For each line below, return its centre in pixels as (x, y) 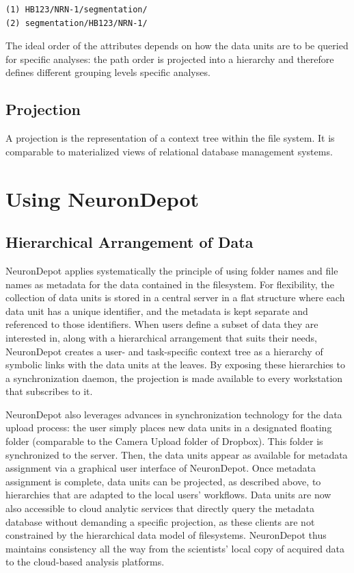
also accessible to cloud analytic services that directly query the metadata (160, 508)
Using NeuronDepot (103, 198)
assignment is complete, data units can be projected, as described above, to (163, 481)
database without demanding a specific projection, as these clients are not (160, 521)
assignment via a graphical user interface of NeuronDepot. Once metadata (161, 468)
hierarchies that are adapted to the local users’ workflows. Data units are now (168, 495)
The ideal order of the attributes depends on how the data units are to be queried (177, 46)
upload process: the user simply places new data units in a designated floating (169, 428)
